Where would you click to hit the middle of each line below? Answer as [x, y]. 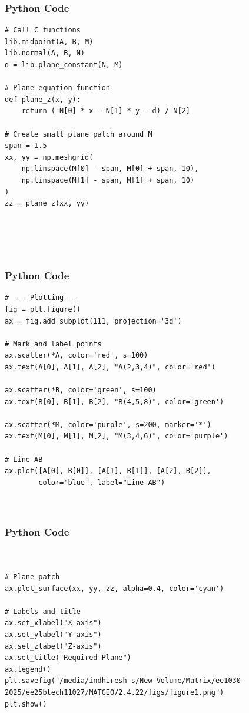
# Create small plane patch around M [79, 134]
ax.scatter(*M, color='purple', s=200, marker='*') [108, 425]
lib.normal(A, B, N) [45, 53]
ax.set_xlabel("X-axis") [53, 623]
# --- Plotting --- [43, 298]
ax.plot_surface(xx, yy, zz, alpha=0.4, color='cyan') [114, 588]
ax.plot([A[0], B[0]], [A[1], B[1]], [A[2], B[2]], [108, 471]
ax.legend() [28, 669]
